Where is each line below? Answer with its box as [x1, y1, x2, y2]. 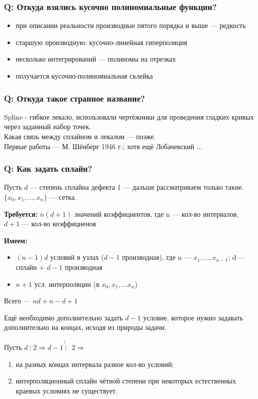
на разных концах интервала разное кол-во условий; [15, 358, 174, 369]
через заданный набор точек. [4, 121, 91, 132]
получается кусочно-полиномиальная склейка [15, 71, 153, 81]
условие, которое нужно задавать [143, 312, 243, 322]
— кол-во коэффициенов [22, 218, 96, 229]
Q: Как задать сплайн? [4, 162, 92, 175]
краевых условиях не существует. [15, 385, 118, 395]
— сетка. [49, 192, 77, 202]
